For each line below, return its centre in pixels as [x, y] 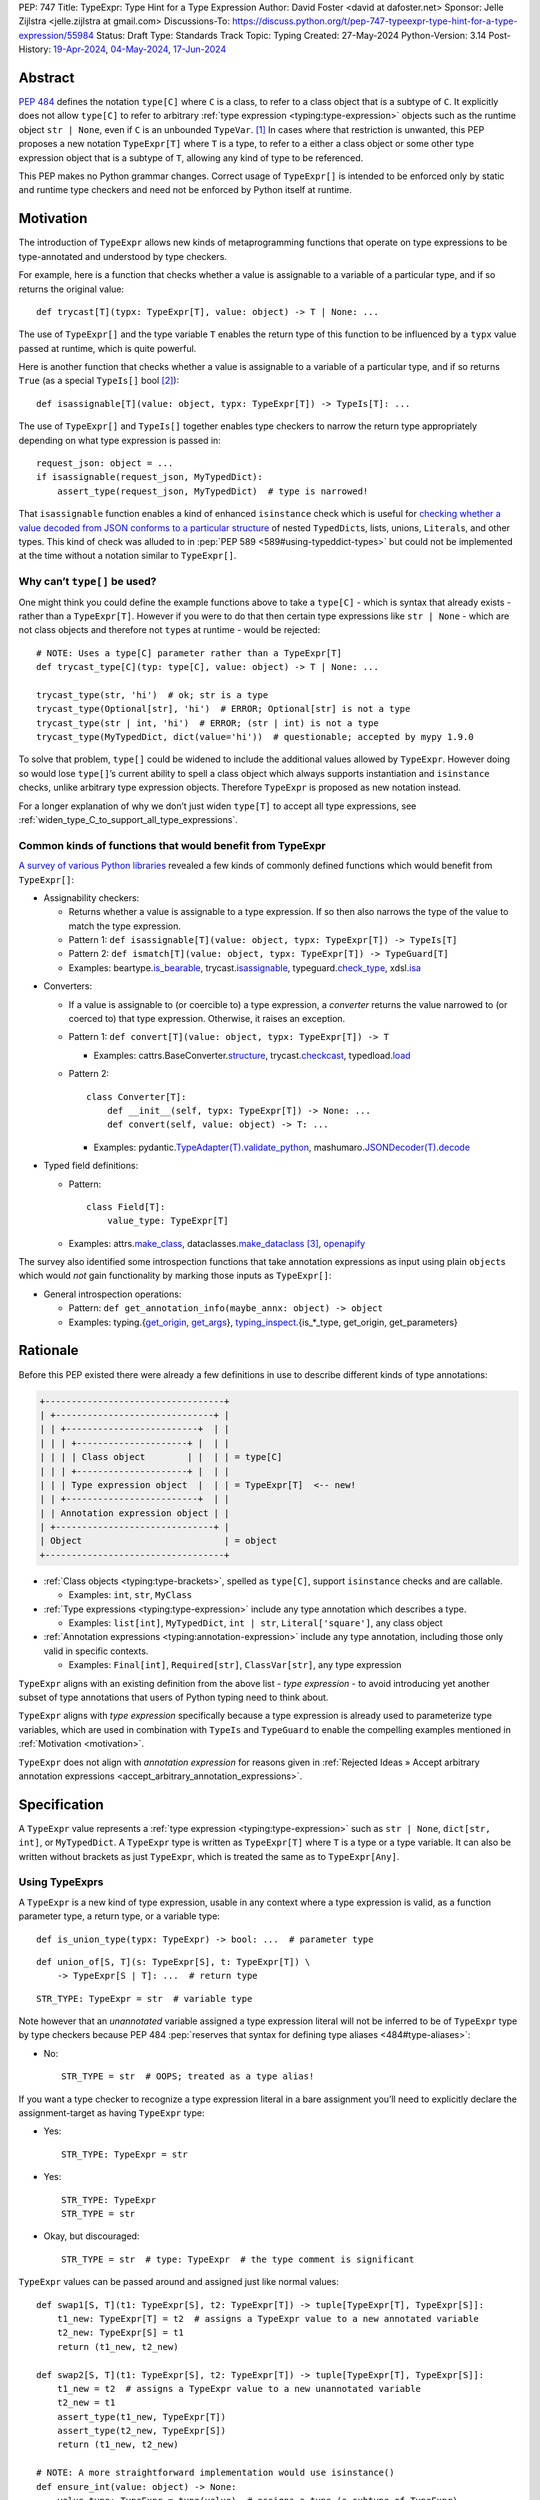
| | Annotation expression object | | [134, 1513]
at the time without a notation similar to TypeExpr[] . [127, 556]
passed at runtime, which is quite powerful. [107, 348]
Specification [61, 1804]
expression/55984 [56, 35]
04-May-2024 [139, 49]
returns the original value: [71, 289]
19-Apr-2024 [79, 49]
